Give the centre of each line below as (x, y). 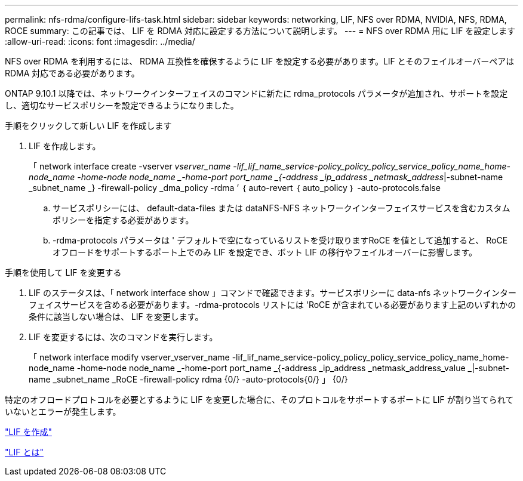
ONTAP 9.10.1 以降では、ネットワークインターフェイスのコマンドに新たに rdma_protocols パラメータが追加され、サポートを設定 (256, 93)
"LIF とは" (24, 452)
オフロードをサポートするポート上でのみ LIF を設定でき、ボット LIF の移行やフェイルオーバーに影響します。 (265, 252)
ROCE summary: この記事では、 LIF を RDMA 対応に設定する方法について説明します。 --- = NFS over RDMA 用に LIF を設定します (260, 31)
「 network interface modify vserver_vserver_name (129, 357)
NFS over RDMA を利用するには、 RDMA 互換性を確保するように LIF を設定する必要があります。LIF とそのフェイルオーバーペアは (260, 61)
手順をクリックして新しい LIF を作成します (88, 126)
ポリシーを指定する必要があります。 (123, 220)
